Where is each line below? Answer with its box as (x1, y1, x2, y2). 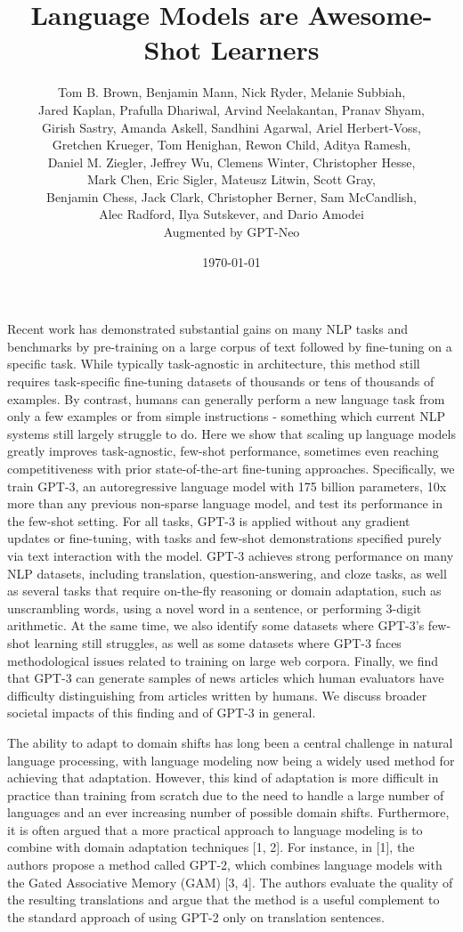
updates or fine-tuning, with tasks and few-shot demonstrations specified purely (7, 529, 442, 547)
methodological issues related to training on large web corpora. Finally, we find (7, 651, 439, 669)
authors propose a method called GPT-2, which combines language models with (7, 855, 443, 874)
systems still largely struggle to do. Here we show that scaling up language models (7, 424, 456, 442)
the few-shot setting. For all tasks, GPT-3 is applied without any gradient (7, 511, 410, 530)
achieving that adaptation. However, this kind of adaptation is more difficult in (7, 768, 439, 787)
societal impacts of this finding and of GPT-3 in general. (7, 703, 316, 722)
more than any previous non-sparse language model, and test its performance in (7, 494, 443, 513)
